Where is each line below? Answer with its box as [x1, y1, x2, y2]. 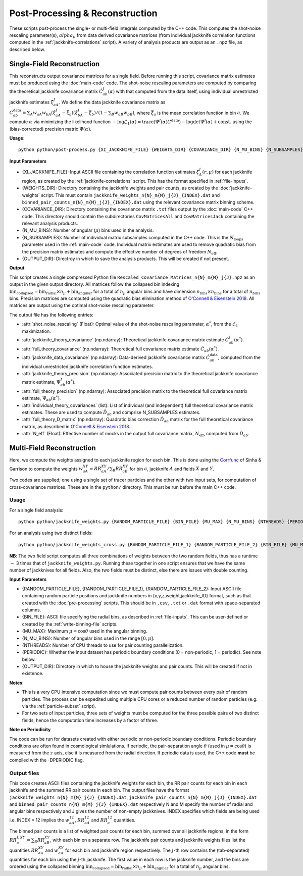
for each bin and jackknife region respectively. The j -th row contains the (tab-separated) [65, 847, 250, 853]
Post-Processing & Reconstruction [9, 8, 158, 19]
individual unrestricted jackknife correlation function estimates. [22, 364, 154, 370]
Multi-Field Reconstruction [9, 444, 96, 452]
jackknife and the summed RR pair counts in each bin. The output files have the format [9, 787, 189, 793]
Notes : [9, 680, 24, 686]
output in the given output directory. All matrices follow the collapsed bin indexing [9, 281, 180, 287]
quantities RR [9, 847, 39, 853]
